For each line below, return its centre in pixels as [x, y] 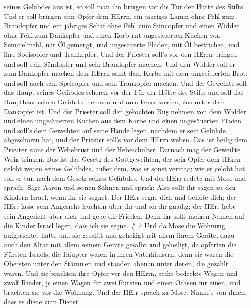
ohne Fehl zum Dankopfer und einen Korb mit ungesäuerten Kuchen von [112, 35]
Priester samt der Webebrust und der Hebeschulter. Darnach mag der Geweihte [122, 149]
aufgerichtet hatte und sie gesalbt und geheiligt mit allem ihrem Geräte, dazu [119, 235]
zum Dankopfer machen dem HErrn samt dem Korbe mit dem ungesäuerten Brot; [126, 73]
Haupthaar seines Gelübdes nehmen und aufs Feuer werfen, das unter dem [115, 101]
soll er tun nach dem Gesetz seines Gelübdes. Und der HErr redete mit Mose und [125, 178]
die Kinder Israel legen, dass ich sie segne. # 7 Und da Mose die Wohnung [115, 225]
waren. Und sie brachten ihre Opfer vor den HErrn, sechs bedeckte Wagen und [121, 273]
